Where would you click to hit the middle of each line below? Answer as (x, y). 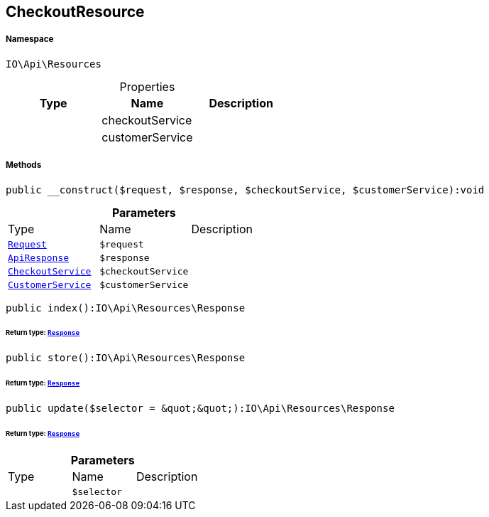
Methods (24, 165)
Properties (147, 86)
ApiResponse (39, 257)
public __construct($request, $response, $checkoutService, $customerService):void (245, 190)
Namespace (30, 39)
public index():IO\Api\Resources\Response (126, 308)
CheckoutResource (75, 12)
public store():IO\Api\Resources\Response (126, 358)
